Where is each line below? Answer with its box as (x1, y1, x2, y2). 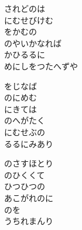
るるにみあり (4, 137, 53, 149)
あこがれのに (4, 191, 53, 204)
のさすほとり (4, 157, 53, 169)
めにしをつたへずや (4, 59, 78, 72)
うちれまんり (4, 215, 53, 227)
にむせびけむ (4, 14, 53, 26)
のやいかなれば (4, 36, 61, 49)
